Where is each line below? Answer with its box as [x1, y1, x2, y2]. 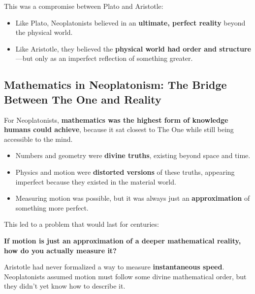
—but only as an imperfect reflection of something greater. [15, 53, 193, 63]
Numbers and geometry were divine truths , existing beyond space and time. [15, 150, 251, 160]
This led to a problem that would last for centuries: [4, 219, 159, 229]
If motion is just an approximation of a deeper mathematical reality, [4, 235, 241, 245]
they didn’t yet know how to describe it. [4, 281, 126, 291]
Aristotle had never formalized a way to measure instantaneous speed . [4, 262, 224, 272]
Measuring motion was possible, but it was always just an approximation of [15, 193, 250, 203]
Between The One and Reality [4, 91, 161, 107]
